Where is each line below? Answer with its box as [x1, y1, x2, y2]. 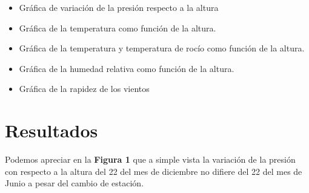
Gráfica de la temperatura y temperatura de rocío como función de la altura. [19, 42, 305, 54]
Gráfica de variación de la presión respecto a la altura [19, 1, 219, 13]
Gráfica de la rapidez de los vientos [19, 82, 150, 95]
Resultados [5, 118, 98, 143]
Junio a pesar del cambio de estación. [5, 177, 144, 189]
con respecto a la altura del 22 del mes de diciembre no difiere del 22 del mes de [5, 165, 302, 177]
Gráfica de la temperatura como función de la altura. [19, 21, 216, 34]
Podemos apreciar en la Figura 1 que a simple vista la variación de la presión [5, 153, 296, 166]
